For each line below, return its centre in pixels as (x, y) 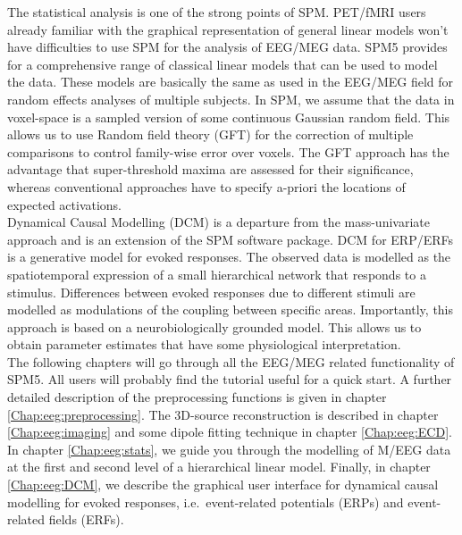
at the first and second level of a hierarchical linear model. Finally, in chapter (219, 467)
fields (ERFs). (86, 519)
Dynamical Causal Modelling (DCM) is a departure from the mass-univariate (218, 222)
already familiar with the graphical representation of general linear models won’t (228, 29)
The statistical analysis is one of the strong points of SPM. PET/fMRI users (217, 12)
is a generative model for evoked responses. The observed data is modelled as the (229, 257)
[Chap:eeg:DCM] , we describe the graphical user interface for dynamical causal (223, 485)
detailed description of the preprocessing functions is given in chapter (197, 397)
